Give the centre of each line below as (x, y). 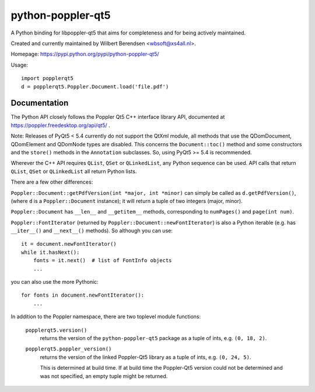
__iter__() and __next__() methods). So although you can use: (92, 231)
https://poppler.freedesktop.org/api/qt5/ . (60, 125)
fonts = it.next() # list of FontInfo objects (102, 261)
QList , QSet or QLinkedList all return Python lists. (74, 171)
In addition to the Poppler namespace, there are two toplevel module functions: (106, 317)
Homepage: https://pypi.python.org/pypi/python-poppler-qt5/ (85, 54)
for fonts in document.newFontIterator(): (83, 295)
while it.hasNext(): (50, 252)
